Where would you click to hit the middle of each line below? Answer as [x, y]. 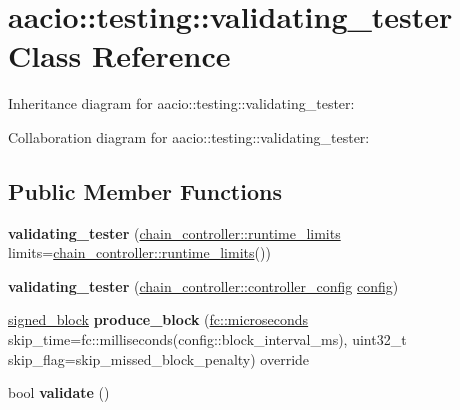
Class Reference [119, 55]
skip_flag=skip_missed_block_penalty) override [159, 358]
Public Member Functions [145, 190]
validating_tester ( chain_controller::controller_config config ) [203, 285]
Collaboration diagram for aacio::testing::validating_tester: [189, 136]
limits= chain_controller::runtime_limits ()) [139, 252]
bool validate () [59, 392]
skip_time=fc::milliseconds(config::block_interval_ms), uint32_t [207, 339]
